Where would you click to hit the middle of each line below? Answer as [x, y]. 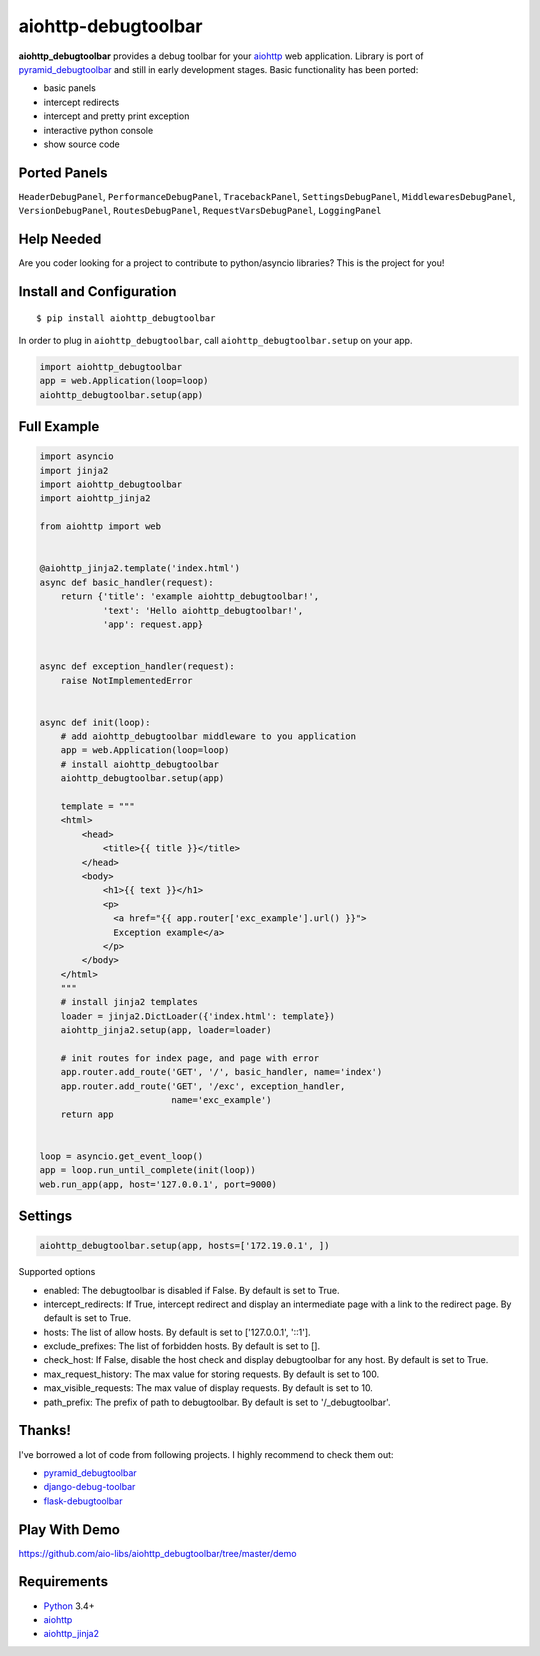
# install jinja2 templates [129, 1002]
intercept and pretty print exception [116, 116]
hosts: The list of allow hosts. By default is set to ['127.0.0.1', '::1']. [177, 1332]
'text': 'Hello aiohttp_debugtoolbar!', [203, 610]
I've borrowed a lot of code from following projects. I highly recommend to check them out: [206, 1454]
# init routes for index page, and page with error [190, 1058]
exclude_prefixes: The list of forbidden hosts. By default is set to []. [181, 1346]
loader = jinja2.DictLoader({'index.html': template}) [197, 1016]
